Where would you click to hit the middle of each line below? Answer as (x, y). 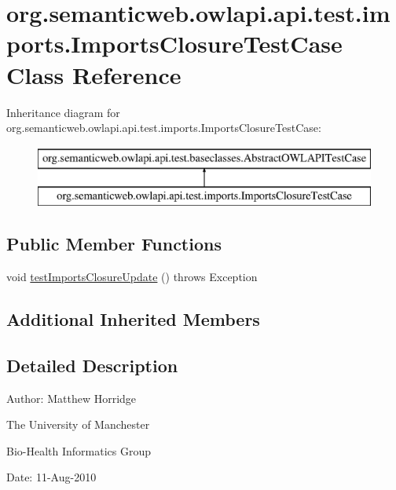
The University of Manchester (78, 424)
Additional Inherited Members (133, 319)
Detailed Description (92, 365)
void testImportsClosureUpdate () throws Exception (132, 277)
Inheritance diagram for (63, 112)
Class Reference (94, 74)
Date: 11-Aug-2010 (51, 477)
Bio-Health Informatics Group (79, 450)
